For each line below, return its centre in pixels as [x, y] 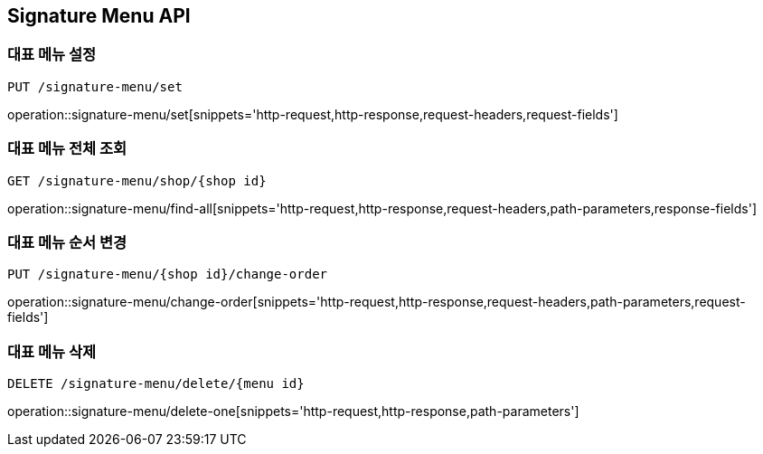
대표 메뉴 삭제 [52, 351]
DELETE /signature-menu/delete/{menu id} [156, 384]
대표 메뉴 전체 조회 [67, 149]
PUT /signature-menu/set [95, 86]
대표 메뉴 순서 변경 [67, 242]
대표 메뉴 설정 [52, 55]
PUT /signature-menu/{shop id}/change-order [168, 274]
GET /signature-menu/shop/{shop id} [137, 180]
